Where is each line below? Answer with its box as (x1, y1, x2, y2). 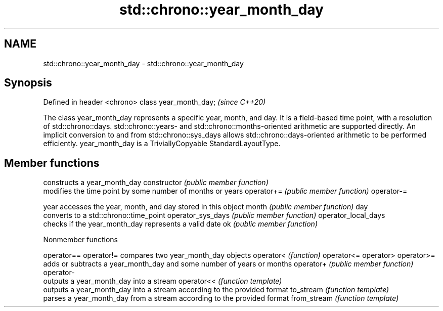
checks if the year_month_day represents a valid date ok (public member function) (43, 219, 318, 229)
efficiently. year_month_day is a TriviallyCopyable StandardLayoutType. (43, 139, 281, 148)
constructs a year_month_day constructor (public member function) (43, 178, 269, 187)
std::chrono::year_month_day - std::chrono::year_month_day (43, 59, 244, 68)
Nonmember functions (43, 235, 118, 244)
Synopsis (4, 76, 52, 90)
